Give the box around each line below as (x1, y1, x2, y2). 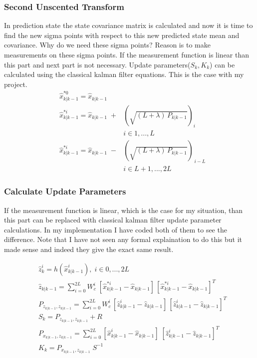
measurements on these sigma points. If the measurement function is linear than (4, 49, 250, 59)
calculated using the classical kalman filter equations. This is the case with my (4, 69, 244, 79)
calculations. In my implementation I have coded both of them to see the (4, 224, 227, 234)
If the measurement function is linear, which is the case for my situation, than (4, 204, 243, 215)
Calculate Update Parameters (4, 185, 126, 197)
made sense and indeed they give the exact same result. (4, 243, 174, 254)
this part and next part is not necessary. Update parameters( (4, 59, 191, 69)
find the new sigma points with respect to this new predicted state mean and (4, 29, 240, 40)
